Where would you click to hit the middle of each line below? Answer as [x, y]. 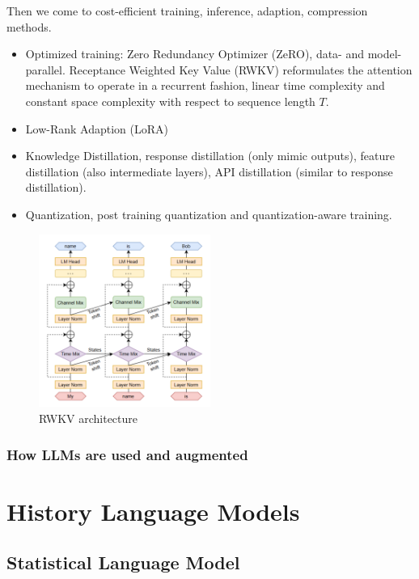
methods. [29, 26]
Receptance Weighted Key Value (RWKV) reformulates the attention [241, 69]
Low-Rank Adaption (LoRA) [97, 128]
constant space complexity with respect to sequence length [170, 101]
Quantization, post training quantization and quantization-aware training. [209, 214]
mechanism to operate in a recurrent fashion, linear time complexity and [205, 85]
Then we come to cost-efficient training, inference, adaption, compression [187, 11]
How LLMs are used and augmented [127, 454]
